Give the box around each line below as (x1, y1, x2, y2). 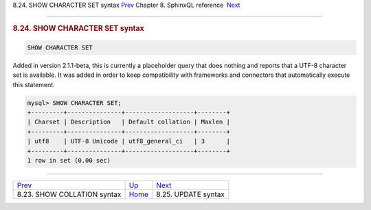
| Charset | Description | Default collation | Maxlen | (27, 118, 230, 126)
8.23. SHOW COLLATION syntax (16, 189, 122, 199)
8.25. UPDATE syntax (155, 189, 225, 199)
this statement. (12, 80, 55, 89)
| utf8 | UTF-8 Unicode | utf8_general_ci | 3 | (27, 137, 230, 145)
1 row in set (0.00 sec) (27, 156, 111, 164)
